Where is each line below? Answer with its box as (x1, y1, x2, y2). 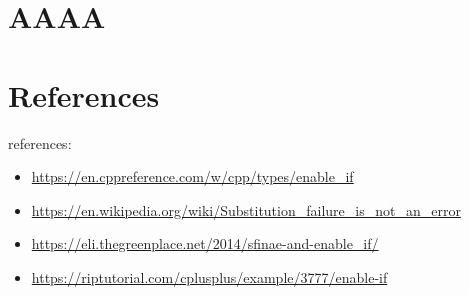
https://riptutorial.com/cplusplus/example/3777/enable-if (31, 266, 388, 287)
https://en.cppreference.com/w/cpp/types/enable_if (31, 166, 354, 187)
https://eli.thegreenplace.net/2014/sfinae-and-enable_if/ (31, 233, 379, 254)
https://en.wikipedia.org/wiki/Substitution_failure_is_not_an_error (31, 199, 461, 220)
